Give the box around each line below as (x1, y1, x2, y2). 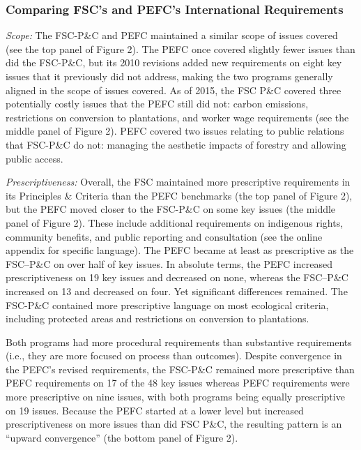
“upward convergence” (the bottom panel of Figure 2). (6, 430, 238, 444)
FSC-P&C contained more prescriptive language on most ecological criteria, (6, 297, 329, 312)
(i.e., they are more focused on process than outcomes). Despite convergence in (6, 348, 342, 363)
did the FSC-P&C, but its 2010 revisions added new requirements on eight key (6, 55, 342, 70)
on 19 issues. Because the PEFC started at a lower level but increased (6, 403, 304, 417)
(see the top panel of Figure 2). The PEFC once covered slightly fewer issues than (6, 41, 355, 56)
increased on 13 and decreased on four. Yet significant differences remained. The (6, 283, 348, 298)
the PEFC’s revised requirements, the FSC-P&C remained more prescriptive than (6, 361, 355, 376)
